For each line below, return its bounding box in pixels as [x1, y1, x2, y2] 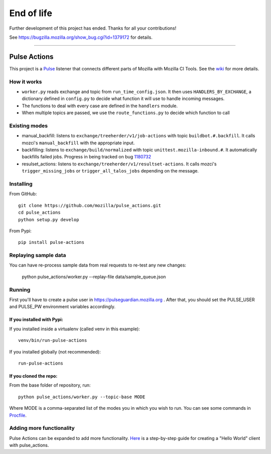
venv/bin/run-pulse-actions [18, 337, 87, 343]
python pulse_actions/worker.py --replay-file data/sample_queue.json [22, 274, 166, 280]
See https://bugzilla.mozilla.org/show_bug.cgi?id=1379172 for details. [9, 34, 153, 40]
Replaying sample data [9, 252, 66, 259]
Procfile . [9, 412, 27, 418]
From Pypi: [9, 228, 32, 234]
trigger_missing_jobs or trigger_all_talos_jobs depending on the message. [22, 168, 199, 174]
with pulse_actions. [9, 442, 49, 448]
